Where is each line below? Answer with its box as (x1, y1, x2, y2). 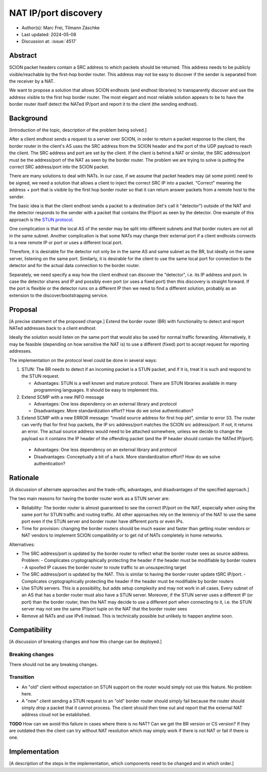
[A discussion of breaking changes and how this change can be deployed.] (9, 638, 162, 645)
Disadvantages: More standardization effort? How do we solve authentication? (34, 408, 194, 414)
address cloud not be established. (21, 712, 91, 718)
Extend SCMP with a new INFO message (21, 394, 104, 400)
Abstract (9, 51, 37, 60)
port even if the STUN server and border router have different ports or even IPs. (21, 518, 184, 524)
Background (9, 114, 48, 122)
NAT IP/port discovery (9, 7, 103, 18)
